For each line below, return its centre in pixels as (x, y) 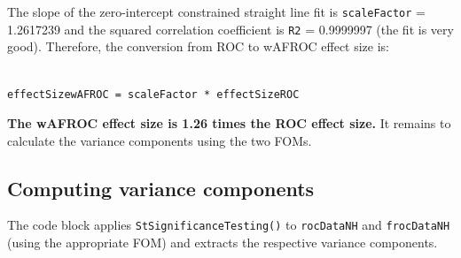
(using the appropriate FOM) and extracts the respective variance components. (223, 243)
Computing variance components (161, 188)
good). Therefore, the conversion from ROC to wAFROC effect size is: (199, 46)
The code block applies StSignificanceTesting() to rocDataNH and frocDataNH (229, 225)
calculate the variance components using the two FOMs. (160, 140)
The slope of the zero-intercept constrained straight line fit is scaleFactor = (216, 11)
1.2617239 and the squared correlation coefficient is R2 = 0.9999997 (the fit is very (230, 29)
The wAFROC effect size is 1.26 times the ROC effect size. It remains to (229, 123)
